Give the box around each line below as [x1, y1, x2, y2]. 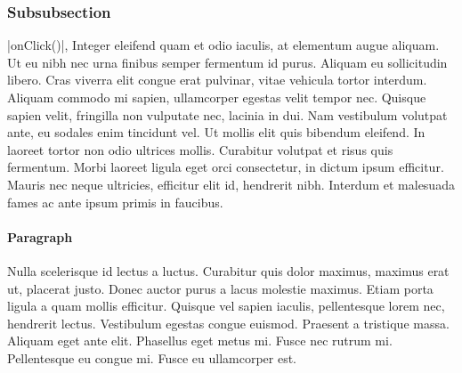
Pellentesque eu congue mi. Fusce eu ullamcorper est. [7, 348, 296, 367]
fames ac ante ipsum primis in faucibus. [7, 192, 223, 211]
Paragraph [7, 227, 73, 246]
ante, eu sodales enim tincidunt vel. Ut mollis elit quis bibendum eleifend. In [7, 123, 426, 142]
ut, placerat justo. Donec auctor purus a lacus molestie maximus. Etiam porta [7, 279, 434, 297]
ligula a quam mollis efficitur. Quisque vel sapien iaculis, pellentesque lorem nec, [7, 296, 445, 315]
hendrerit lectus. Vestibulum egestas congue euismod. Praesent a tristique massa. [7, 313, 450, 332]
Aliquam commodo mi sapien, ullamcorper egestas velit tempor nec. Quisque [7, 88, 426, 106]
